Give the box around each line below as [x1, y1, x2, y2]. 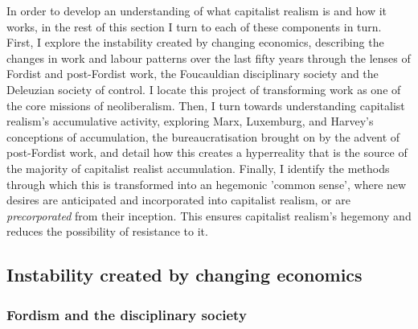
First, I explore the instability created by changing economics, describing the [6, 34, 384, 51]
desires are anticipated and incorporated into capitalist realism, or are [6, 191, 350, 208]
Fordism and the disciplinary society [6, 304, 247, 324]
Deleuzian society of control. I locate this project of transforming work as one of [6, 80, 401, 97]
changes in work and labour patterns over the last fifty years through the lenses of [6, 49, 411, 66]
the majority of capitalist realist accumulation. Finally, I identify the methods [6, 159, 390, 176]
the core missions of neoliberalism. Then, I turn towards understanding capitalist [6, 97, 405, 113]
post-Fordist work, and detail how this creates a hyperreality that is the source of [6, 144, 408, 161]
